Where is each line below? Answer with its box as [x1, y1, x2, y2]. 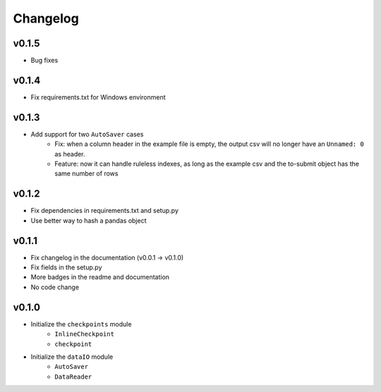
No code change [30, 283, 80, 291]
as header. [54, 149, 85, 158]
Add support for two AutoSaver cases [30, 130, 144, 138]
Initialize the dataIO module [30, 353, 114, 361]
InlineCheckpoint [54, 330, 114, 338]
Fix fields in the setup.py [30, 263, 102, 271]
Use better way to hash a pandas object [30, 216, 147, 225]
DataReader [54, 372, 92, 381]
